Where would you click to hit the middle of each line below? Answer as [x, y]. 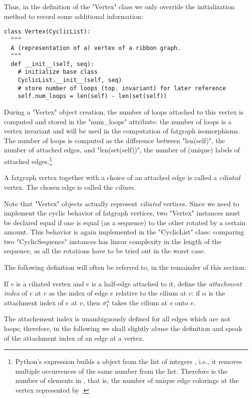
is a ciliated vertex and [50, 283]
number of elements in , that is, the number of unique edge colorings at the [127, 380]
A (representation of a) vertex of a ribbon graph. [96, 48]
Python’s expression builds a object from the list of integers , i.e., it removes [129, 361]
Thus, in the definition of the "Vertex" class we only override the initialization [119, 6]
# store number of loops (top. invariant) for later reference [122, 88]
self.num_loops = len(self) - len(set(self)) [92, 96]
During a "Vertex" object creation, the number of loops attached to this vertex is [124, 112]
